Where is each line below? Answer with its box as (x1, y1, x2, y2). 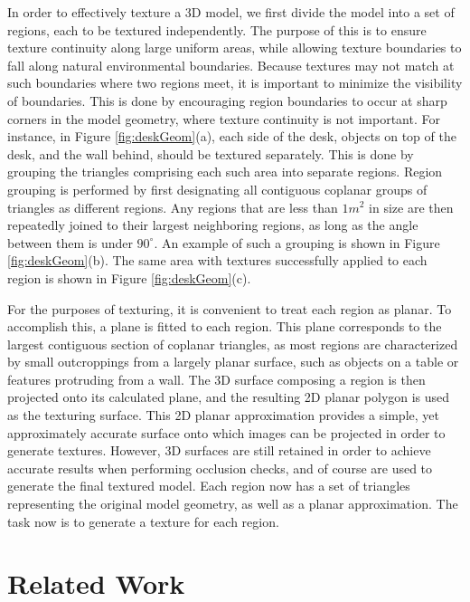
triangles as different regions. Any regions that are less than (7, 197, 338, 216)
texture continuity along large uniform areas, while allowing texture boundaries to (7, 38, 462, 57)
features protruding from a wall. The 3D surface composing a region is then (7, 369, 426, 388)
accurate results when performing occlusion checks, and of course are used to (7, 458, 433, 477)
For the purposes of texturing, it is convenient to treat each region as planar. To (7, 299, 452, 318)
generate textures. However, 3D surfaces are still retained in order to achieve (7, 441, 431, 460)
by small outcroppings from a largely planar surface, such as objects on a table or (7, 352, 459, 371)
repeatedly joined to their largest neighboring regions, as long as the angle (7, 215, 418, 234)
